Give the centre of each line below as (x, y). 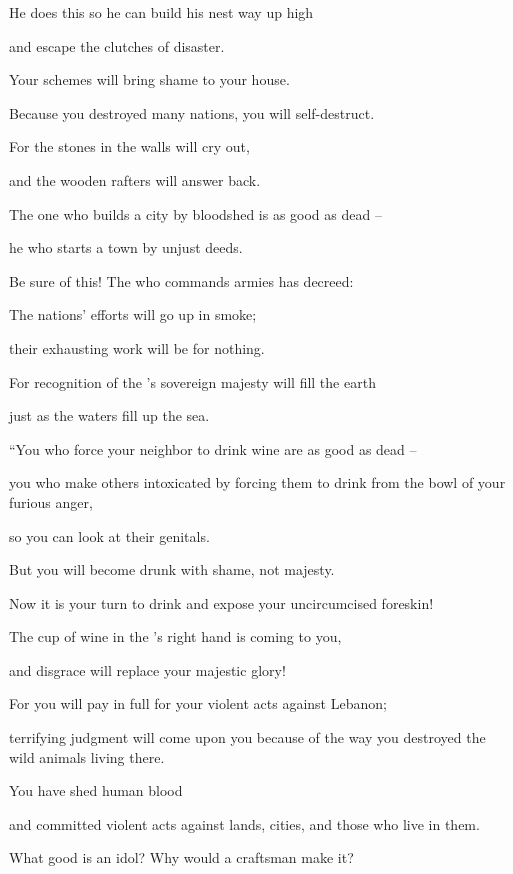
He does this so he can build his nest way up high (161, 12)
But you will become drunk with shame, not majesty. (172, 569)
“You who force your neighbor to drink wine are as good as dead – (213, 448)
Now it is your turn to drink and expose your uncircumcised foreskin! (221, 602)
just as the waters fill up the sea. (109, 415)
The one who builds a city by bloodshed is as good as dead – (195, 213)
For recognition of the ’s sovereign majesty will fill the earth (192, 381)
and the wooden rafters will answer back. (135, 179)
